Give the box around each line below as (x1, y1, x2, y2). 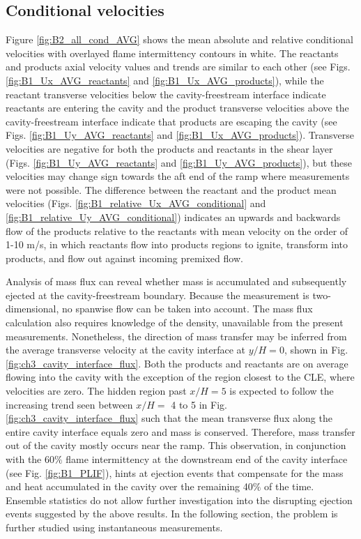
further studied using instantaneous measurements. (6, 519, 223, 534)
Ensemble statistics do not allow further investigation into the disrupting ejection (6, 492, 353, 507)
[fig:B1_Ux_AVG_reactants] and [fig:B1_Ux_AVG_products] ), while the (6, 73, 324, 87)
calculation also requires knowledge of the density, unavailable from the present (6, 315, 344, 330)
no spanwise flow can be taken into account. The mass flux (61, 301, 313, 316)
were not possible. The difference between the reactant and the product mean (6, 182, 337, 197)
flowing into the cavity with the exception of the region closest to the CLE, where (6, 370, 355, 384)
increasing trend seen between (6, 397, 133, 411)
